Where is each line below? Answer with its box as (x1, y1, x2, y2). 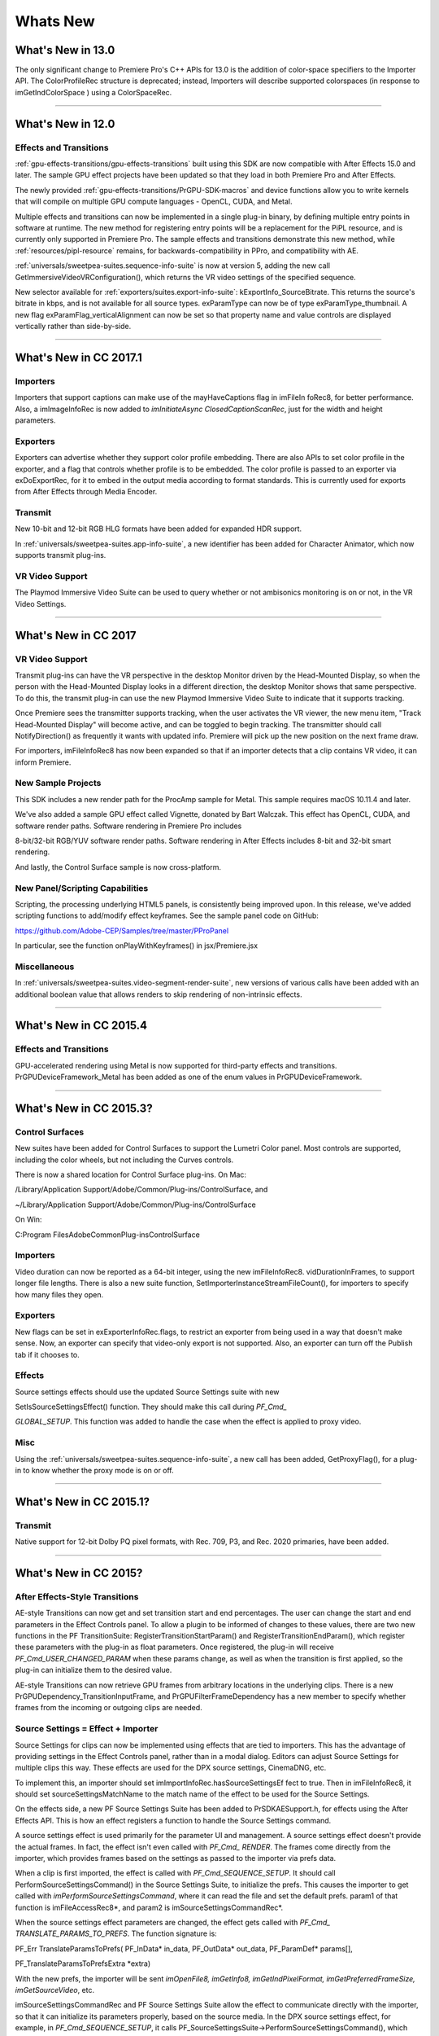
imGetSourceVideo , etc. (15, 1985, 95, 1994)
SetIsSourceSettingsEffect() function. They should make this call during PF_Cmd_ (15, 1402, 288, 1412)
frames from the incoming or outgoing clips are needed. (15, 1703, 202, 1713)
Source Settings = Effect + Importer (15, 1723, 159, 1735)
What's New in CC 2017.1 (15, 350, 142, 364)
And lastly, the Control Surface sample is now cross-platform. (15, 862, 221, 871)
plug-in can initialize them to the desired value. (15, 1665, 172, 1675)
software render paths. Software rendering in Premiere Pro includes (15, 821, 242, 831)
